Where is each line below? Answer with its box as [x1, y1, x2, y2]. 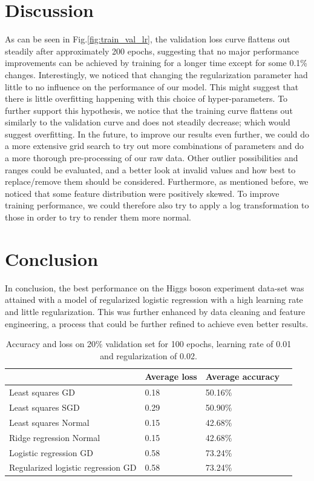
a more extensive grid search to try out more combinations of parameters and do [5, 139, 304, 152]
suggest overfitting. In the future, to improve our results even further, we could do [5, 127, 310, 140]
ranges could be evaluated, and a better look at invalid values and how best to [5, 163, 296, 176]
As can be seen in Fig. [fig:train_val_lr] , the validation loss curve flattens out [5, 33, 290, 45]
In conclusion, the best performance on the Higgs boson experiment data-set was [5, 281, 304, 294]
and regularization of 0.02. [100, 349, 197, 362]
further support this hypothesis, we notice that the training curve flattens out [5, 104, 293, 116]
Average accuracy [205, 370, 280, 383]
